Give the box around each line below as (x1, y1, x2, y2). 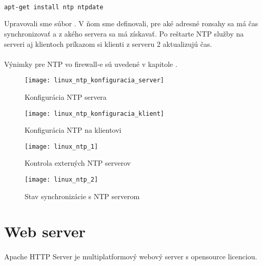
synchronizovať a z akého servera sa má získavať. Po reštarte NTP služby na (4, 28, 244, 39)
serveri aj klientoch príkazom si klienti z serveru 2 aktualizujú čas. (4, 38, 212, 49)
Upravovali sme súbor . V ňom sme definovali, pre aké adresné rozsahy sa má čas (4, 18, 258, 29)
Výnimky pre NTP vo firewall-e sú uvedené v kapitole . (4, 58, 177, 69)
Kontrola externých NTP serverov (25, 157, 131, 168)
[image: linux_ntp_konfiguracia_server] (25, 77, 165, 84)
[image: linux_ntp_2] (25, 176, 98, 184)
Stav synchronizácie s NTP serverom (25, 190, 140, 201)
